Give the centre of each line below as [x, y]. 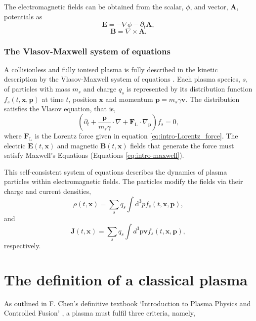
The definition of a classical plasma [126, 279]
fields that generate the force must [182, 145]
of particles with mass [37, 89]
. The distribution [213, 99]
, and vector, [209, 6]
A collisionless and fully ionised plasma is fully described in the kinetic [111, 69]
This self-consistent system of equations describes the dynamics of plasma [116, 171]
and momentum [129, 99]
